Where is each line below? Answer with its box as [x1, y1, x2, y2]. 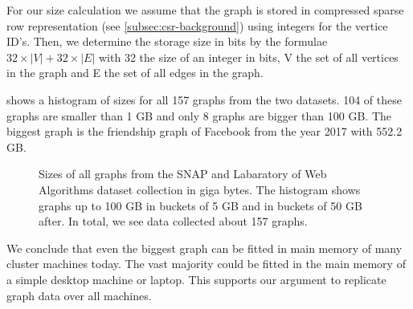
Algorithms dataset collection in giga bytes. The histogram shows [39, 181, 361, 197]
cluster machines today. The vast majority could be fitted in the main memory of [6, 255, 406, 272]
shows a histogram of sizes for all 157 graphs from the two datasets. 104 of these [6, 91, 402, 108]
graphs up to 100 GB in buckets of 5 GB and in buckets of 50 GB [39, 197, 362, 213]
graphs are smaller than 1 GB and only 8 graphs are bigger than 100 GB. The [6, 107, 391, 124]
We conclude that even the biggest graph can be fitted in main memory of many [6, 239, 403, 256]
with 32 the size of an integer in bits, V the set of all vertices [98, 48, 399, 65]
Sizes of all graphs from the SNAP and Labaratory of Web [39, 165, 327, 182]
